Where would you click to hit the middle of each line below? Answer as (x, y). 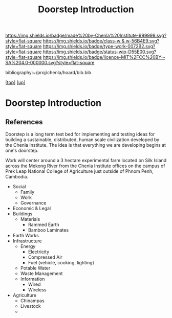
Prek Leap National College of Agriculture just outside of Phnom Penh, (79, 171)
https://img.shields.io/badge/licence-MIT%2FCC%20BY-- (104, 57)
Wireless (37, 290)
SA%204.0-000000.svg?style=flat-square (50, 63)
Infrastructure (27, 241)
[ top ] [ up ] (15, 82)
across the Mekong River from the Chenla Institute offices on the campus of (85, 166)
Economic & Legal (32, 209)
